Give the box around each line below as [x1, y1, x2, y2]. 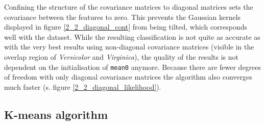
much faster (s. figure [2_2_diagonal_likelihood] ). [4, 81, 161, 92]
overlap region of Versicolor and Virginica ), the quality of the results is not [4, 51, 238, 62]
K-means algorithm [4, 106, 108, 122]
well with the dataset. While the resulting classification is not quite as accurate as [4, 31, 260, 42]
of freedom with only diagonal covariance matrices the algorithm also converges [4, 71, 252, 82]
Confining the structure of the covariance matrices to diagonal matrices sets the [4, 2, 253, 12]
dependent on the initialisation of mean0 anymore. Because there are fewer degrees [4, 61, 261, 72]
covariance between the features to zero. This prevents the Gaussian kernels [4, 11, 241, 22]
